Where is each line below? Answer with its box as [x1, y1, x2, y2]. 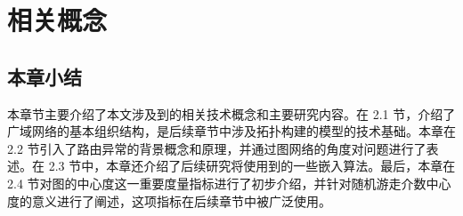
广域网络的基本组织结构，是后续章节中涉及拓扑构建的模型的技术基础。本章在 [7, 122, 456, 140]
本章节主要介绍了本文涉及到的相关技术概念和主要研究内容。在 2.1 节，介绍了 [7, 104, 456, 123]
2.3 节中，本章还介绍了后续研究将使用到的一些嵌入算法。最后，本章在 [48, 156, 456, 175]
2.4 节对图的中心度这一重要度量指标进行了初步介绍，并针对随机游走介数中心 [7, 173, 451, 192]
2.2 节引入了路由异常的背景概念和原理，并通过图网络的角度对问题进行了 [7, 139, 426, 157]
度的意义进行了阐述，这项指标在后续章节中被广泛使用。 [7, 191, 331, 210]
